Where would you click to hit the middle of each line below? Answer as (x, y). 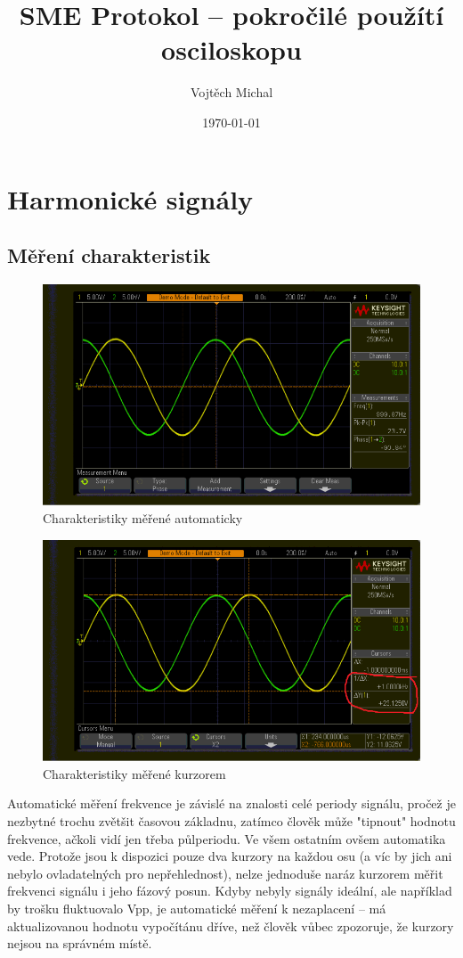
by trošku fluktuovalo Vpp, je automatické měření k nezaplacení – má (197, 908)
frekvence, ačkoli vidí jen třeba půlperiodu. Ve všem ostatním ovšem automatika (227, 838)
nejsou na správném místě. (80, 943)
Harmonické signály (130, 198)
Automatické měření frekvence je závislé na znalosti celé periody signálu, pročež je (231, 803)
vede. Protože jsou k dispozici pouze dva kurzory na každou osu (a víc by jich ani (230, 856)
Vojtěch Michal (231, 92)
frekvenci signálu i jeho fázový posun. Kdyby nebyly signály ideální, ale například (230, 891)
